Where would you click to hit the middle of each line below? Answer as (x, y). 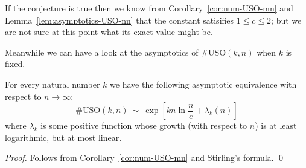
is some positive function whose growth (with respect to (144, 125)
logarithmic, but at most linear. (63, 137)
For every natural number (53, 84)
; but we (286, 20)
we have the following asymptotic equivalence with (203, 84)
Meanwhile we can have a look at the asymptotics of (102, 52)
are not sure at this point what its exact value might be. (109, 32)
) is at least (276, 125)
